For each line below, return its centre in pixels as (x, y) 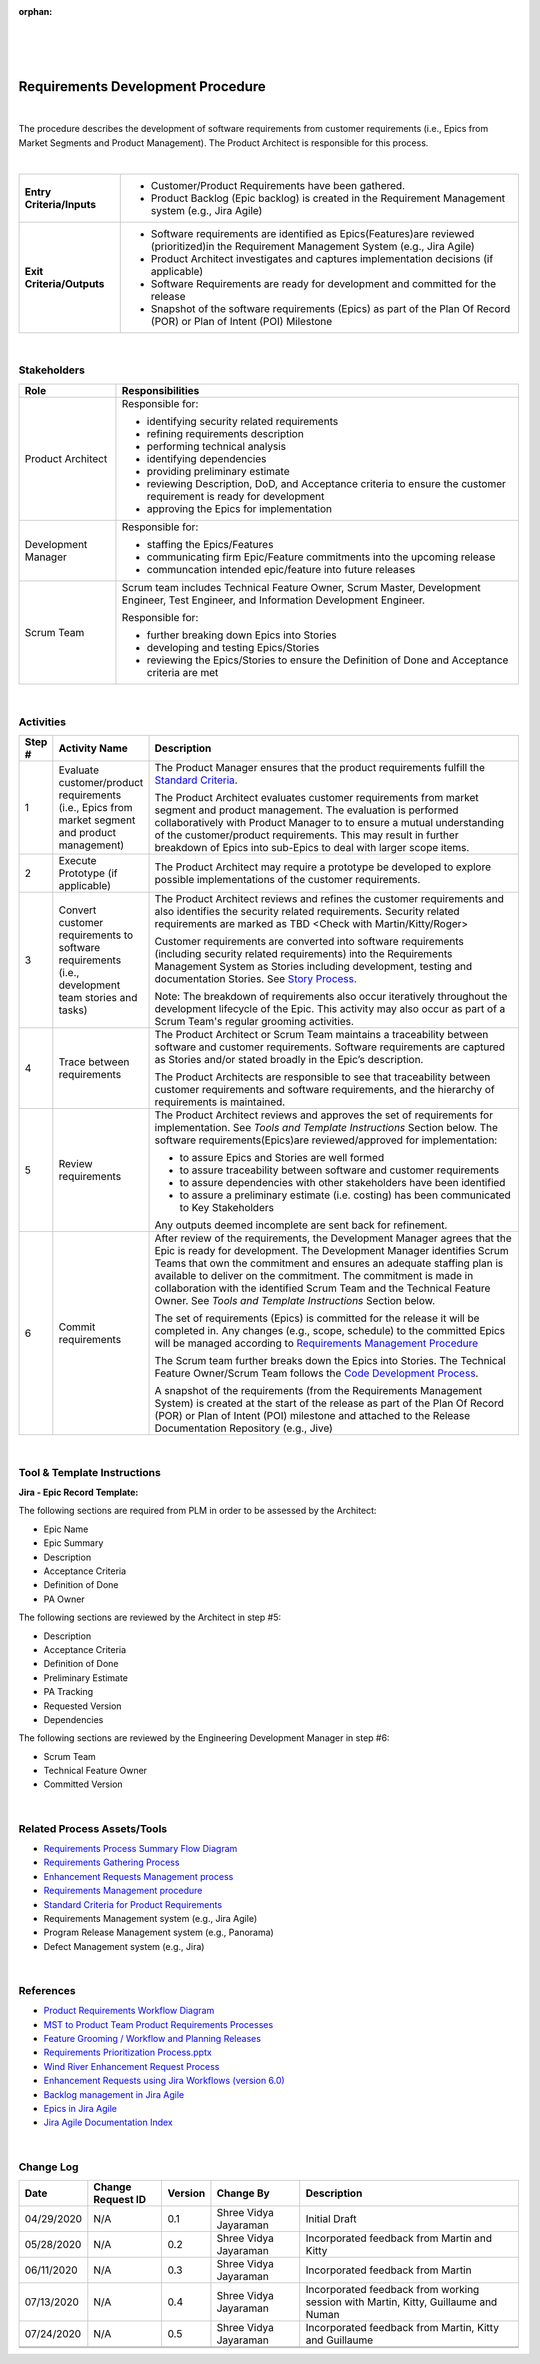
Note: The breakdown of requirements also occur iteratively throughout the (331, 996)
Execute (77, 860)
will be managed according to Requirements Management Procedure (316, 1343)
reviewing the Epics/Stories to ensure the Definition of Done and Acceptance (327, 660)
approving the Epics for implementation (239, 508)
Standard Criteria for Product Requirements (133, 1904)
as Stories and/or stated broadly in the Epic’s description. (289, 1059)
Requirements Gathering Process (111, 1862)
